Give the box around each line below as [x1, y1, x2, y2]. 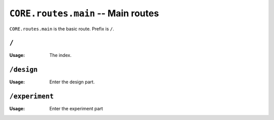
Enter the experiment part [49, 106, 104, 112]
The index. [49, 52, 72, 58]
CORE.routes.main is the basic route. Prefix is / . [9, 25, 114, 32]
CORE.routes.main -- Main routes [9, 8, 159, 19]
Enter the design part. [49, 79, 95, 85]
